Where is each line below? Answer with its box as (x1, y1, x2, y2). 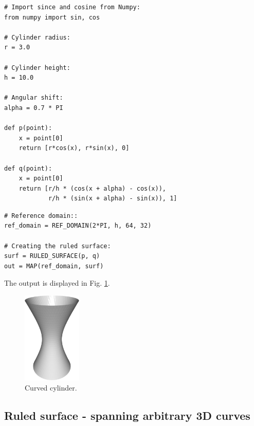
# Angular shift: (4, 94, 63, 102)
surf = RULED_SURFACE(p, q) (4, 252, 100, 260)
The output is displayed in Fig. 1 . (4, 277, 110, 288)
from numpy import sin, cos (4, 13, 100, 21)
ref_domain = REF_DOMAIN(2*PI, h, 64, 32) (4, 222, 152, 230)
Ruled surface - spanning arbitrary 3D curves (4, 407, 250, 423)
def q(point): (4, 164, 52, 172)
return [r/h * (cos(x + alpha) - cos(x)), (19, 184, 166, 192)
